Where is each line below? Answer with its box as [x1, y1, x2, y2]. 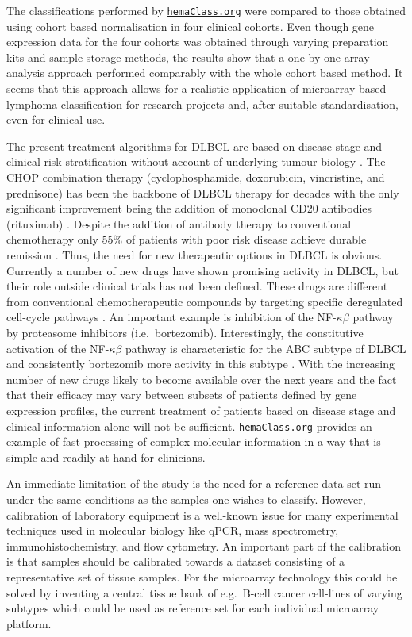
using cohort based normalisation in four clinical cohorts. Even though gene [6, 17, 375, 34]
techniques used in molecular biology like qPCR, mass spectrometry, [6, 522, 339, 539]
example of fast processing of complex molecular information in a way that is [6, 433, 381, 450]
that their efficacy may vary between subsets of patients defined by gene [6, 386, 357, 403]
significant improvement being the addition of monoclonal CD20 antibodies [6, 200, 372, 217]
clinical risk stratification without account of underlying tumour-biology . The [6, 153, 386, 170]
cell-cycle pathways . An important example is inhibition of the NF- [6, 309, 337, 325]
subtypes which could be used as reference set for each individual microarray [6, 600, 379, 616]
